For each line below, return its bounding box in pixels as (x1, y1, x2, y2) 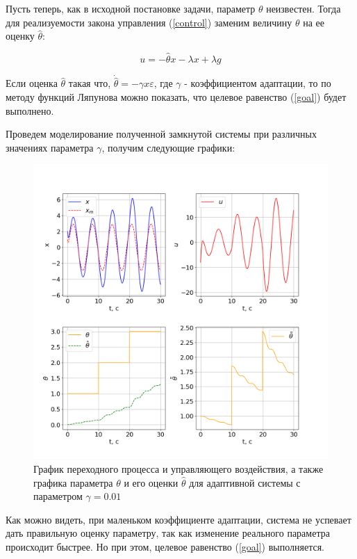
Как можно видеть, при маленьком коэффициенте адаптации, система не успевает (6, 512, 351, 526)
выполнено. (6, 103, 54, 118)
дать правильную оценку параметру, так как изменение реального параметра (6, 526, 330, 540)
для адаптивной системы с (189, 475, 301, 489)
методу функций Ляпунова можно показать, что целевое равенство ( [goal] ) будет (6, 90, 347, 104)
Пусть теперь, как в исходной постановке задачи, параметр (6, 1, 256, 15)
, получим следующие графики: (101, 140, 235, 154)
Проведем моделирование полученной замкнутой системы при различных (6, 127, 317, 141)
